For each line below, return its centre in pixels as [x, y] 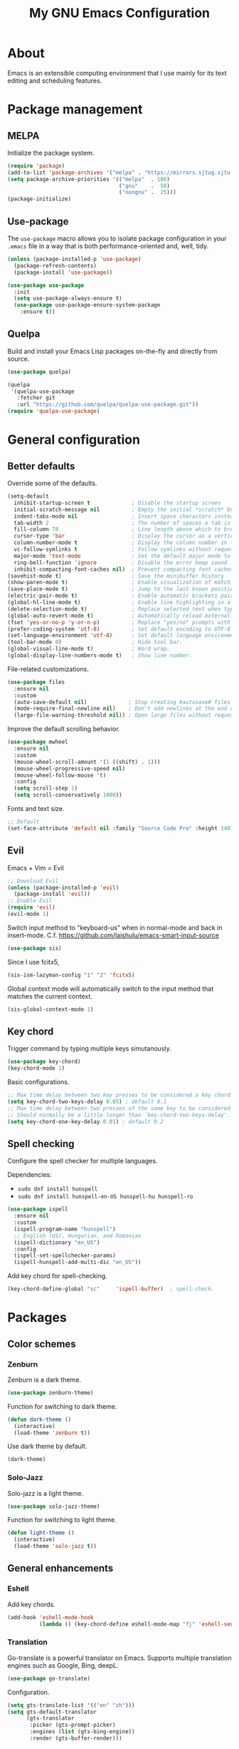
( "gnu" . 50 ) [144, 186]
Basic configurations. [38, 1082]
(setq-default [28, 496]
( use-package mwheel [38, 742]
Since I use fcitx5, [33, 962]
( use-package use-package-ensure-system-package [87, 305]
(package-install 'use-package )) [63, 272]
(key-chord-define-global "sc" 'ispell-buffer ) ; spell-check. [111, 1289]
